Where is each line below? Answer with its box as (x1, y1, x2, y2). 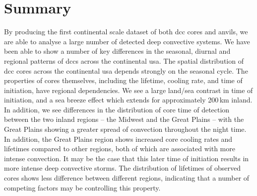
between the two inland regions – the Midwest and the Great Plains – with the (4, 114, 244, 124)
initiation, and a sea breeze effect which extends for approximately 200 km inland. (4, 95, 253, 105)
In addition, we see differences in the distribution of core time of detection (4, 104, 230, 114)
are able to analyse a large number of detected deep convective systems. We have (4, 36, 250, 46)
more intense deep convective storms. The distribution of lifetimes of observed (4, 163, 241, 173)
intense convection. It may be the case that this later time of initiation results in (4, 153, 249, 163)
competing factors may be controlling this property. (4, 182, 161, 193)
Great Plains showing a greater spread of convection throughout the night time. (4, 124, 247, 134)
